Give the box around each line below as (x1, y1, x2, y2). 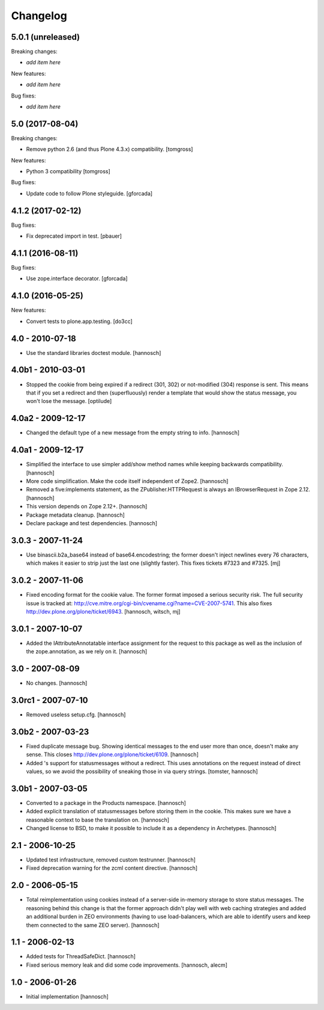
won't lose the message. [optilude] (26, 398, 112, 405)
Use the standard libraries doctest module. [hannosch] (26, 349, 161, 356)
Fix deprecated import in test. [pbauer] (26, 232, 122, 240)
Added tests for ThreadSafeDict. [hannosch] (26, 953, 136, 960)
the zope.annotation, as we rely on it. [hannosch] (26, 648, 148, 655)
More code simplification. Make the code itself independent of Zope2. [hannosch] (26, 477, 229, 484)
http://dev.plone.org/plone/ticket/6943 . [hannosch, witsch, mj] (26, 608, 181, 615)
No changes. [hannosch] (26, 680, 88, 687)
